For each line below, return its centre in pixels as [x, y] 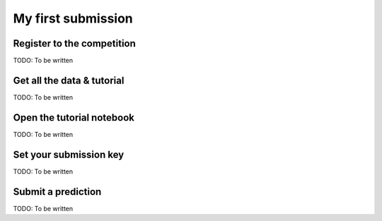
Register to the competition [74, 43]
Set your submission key [69, 154]
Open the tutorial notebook [74, 118]
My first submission [73, 18]
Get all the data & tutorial [69, 80]
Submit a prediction [57, 192]
